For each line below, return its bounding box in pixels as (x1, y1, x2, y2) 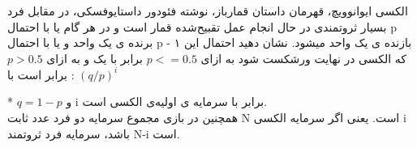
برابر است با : (7, 66, 75, 82)
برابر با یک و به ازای (46, 49, 143, 66)
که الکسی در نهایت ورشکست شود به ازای (200, 49, 406, 66)
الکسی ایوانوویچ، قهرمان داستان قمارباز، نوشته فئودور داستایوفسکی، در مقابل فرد (7, 2, 408, 19)
